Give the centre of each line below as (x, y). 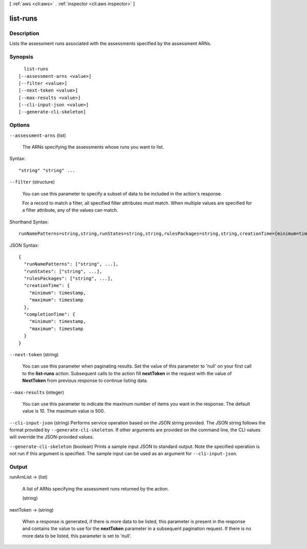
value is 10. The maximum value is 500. (63, 411)
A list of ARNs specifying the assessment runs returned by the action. (96, 489)
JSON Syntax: (24, 245)
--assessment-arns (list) (38, 135)
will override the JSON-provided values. (52, 437)
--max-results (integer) (37, 392)
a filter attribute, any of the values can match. (70, 210)
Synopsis (21, 56)
